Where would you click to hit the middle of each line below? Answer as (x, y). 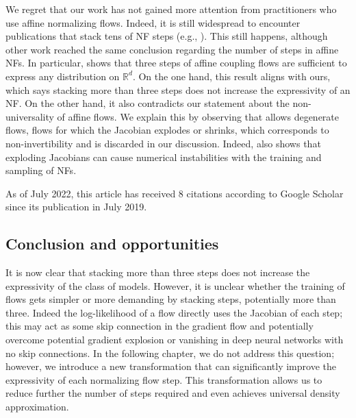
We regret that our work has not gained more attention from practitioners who (171, 9)
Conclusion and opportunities (112, 244)
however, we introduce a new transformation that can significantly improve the (171, 366)
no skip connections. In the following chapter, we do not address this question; (170, 353)
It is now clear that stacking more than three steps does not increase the (158, 272)
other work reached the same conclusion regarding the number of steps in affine (172, 49)
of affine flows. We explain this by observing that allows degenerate (198, 116)
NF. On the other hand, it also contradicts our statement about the (148, 103)
